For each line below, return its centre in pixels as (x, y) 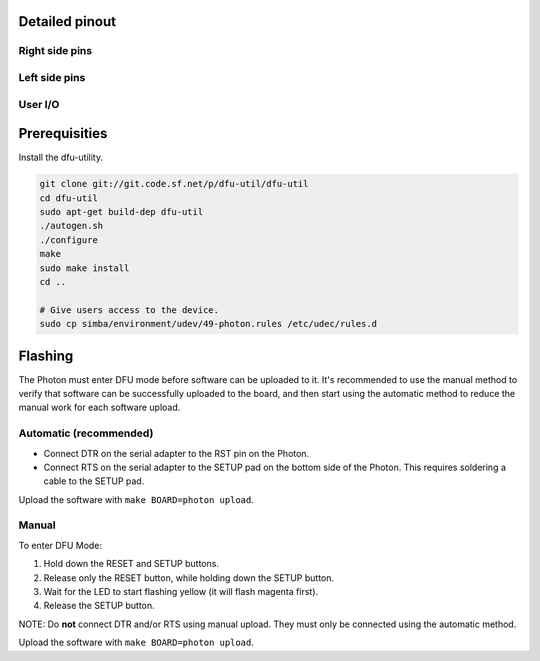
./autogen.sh (71, 226)
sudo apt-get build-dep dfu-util (121, 211)
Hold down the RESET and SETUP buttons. (131, 564)
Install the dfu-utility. (61, 157)
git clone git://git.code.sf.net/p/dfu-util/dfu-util (174, 184)
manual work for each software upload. (99, 407)
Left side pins (52, 77)
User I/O (39, 104)
